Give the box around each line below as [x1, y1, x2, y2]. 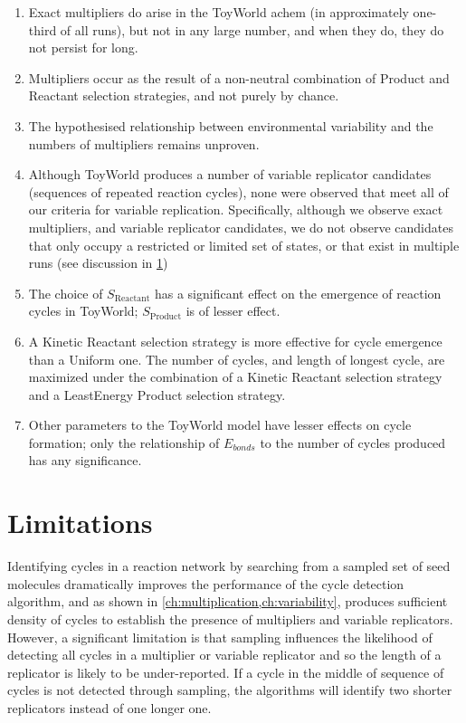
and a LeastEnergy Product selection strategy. [28, 385, 286, 404]
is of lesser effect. [185, 301, 281, 320]
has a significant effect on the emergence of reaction [154, 283, 442, 302]
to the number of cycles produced [260, 433, 446, 452]
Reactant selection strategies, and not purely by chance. [28, 86, 339, 105]
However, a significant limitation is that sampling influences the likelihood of [7, 627, 433, 646]
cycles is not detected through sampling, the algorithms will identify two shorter [7, 680, 452, 699]
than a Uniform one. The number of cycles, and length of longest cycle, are [28, 349, 445, 368]
